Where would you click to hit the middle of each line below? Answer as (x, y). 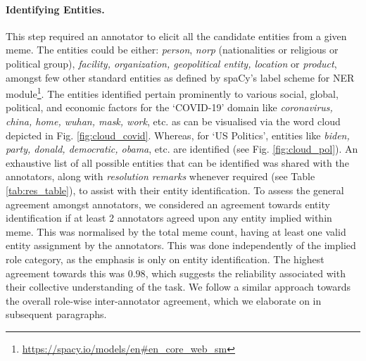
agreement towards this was (65, 273)
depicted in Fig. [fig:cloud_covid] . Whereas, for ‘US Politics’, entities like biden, (178, 135)
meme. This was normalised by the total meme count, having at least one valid (176, 231)
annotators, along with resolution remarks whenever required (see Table (160, 176)
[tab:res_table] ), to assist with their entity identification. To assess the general (175, 190)
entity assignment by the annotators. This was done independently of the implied (181, 245)
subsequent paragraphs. (56, 314)
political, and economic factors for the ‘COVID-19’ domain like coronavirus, (169, 107)
